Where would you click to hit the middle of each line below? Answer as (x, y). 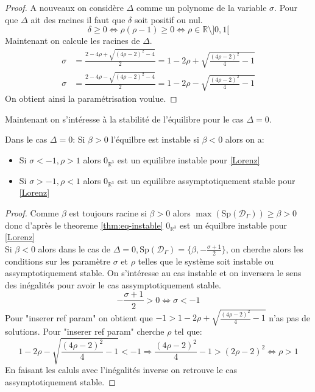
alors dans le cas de (74, 248)
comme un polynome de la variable (201, 7)
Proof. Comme (32, 212)
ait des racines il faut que (78, 19)
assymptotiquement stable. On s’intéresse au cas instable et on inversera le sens (153, 273)
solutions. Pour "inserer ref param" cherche (85, 331)
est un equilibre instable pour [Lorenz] (189, 159)
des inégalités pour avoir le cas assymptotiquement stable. (113, 284)
